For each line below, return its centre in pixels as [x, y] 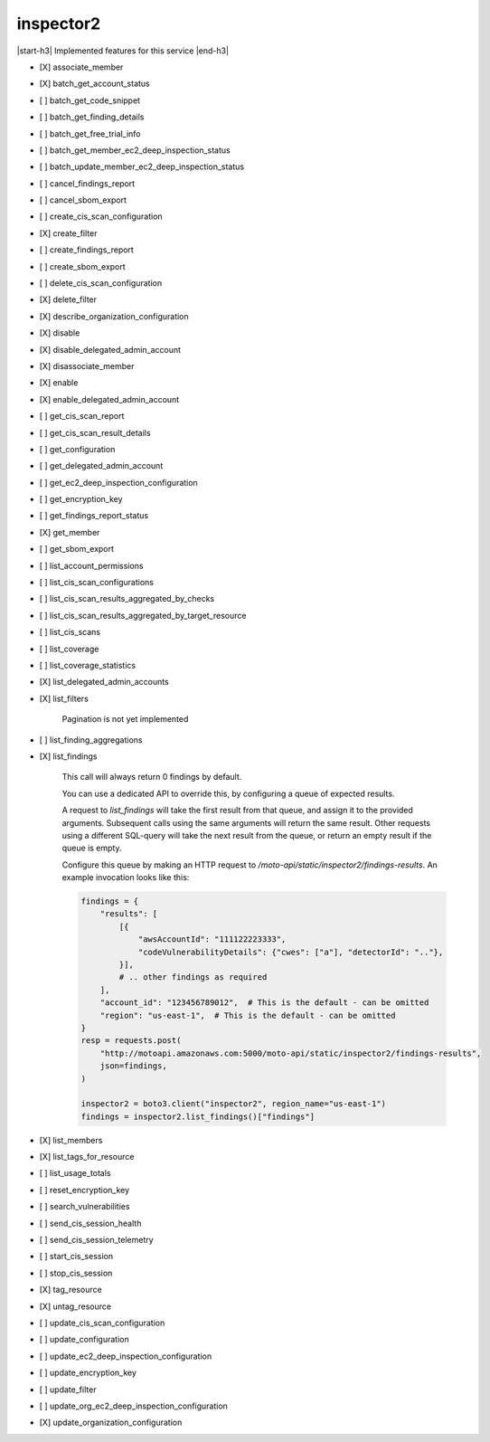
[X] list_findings [68, 756]
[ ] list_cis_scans [70, 632]
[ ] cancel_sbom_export [83, 200]
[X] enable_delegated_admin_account [109, 399]
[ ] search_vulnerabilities [85, 1207]
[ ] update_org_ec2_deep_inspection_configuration [133, 1406]
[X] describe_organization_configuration [114, 316]
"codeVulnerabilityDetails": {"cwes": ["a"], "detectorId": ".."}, [291, 952]
